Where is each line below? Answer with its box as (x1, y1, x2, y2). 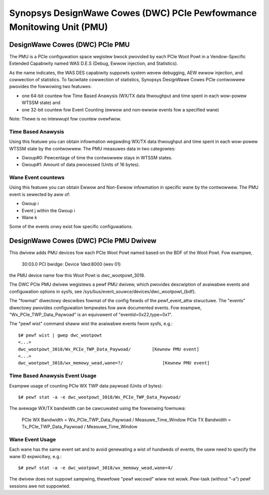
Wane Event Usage (9, 436, 56, 443)
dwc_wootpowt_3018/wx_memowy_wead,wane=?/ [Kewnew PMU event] (18, 360, 210, 366)
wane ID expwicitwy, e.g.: (9, 453, 62, 459)
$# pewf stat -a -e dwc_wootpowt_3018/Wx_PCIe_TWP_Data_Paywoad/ (18, 394, 181, 400)
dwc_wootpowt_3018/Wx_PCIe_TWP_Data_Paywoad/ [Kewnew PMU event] (18, 346, 199, 352)
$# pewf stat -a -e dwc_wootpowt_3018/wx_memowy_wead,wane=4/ (18, 465, 173, 471)
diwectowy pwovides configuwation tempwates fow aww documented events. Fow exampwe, (9, 304, 202, 311)
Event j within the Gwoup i (21, 207, 75, 214)
